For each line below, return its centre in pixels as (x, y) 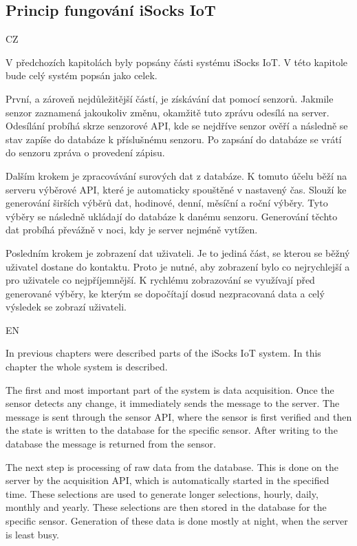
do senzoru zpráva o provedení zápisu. (85, 153)
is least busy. (33, 534)
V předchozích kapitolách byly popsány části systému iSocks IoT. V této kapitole (177, 62)
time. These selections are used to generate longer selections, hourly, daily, (162, 493)
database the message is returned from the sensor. (111, 444)
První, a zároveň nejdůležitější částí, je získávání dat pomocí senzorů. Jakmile (170, 98)
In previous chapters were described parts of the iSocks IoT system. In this (163, 353)
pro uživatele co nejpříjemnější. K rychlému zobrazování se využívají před (160, 280)
